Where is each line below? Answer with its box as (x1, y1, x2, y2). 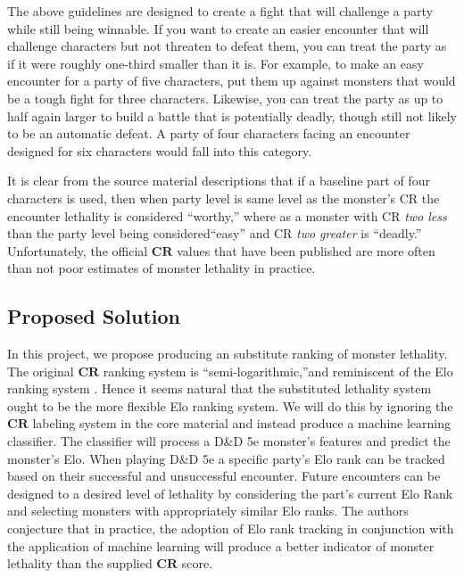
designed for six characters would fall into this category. (7, 141, 312, 160)
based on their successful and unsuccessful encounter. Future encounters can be (7, 467, 441, 485)
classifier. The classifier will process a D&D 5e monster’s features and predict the (7, 432, 451, 450)
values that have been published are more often (177, 241, 435, 260)
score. (181, 554, 213, 573)
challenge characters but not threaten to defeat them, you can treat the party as (7, 37, 447, 55)
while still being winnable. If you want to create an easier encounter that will (7, 19, 429, 37)
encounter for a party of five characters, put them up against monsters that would (7, 71, 456, 90)
